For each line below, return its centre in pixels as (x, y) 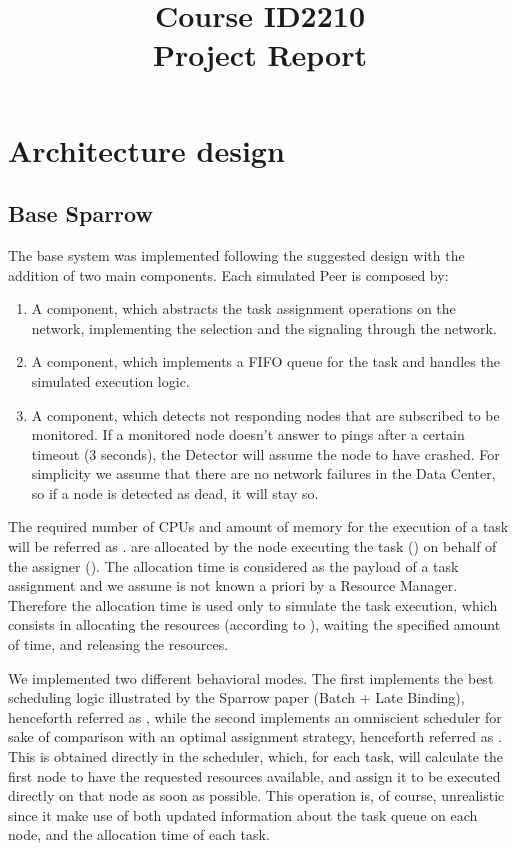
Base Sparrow (80, 213)
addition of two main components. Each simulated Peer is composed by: (228, 274)
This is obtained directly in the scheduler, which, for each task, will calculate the (256, 756)
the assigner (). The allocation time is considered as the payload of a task (233, 565)
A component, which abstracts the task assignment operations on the (243, 308)
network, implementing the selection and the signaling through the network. (264, 327)
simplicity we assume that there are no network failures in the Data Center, (263, 473)
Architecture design (146, 149)
